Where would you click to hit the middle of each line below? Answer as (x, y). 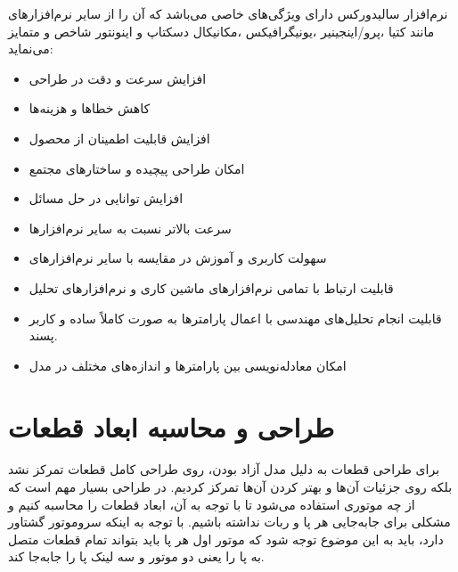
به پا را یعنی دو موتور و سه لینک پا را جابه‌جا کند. (136, 556)
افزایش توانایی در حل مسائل (106, 198)
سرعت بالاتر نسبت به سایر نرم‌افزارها (130, 228)
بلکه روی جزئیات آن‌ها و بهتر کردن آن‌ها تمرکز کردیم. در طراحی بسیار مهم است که (230, 487)
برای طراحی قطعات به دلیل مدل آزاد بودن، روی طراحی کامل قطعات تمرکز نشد (224, 469)
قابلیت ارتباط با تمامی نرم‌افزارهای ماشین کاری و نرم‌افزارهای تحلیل (211, 287)
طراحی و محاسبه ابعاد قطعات (171, 426)
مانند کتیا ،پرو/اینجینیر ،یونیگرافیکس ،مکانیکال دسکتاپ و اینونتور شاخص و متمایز (221, 31)
